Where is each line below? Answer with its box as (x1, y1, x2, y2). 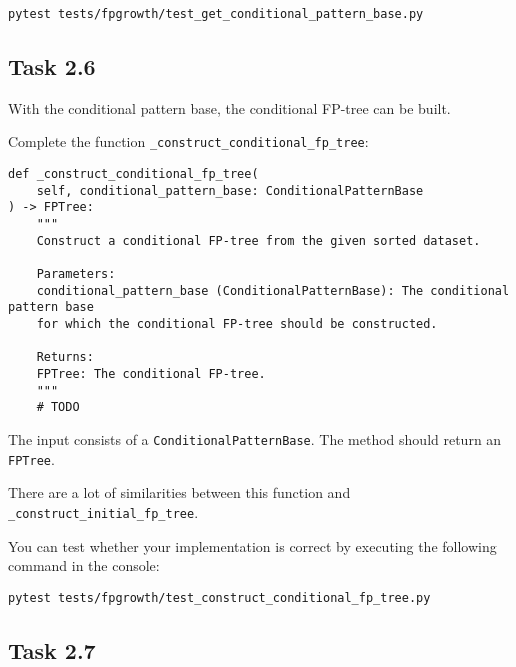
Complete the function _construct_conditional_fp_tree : (8, 131, 369, 152)
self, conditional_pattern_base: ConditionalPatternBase (36, 183, 424, 198)
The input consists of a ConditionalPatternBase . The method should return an (8, 428, 502, 449)
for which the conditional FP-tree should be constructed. (36, 317, 438, 332)
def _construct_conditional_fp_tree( (8, 167, 259, 182)
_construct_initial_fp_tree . (8, 501, 199, 522)
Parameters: (36, 267, 116, 282)
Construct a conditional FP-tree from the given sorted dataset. (36, 233, 481, 248)
